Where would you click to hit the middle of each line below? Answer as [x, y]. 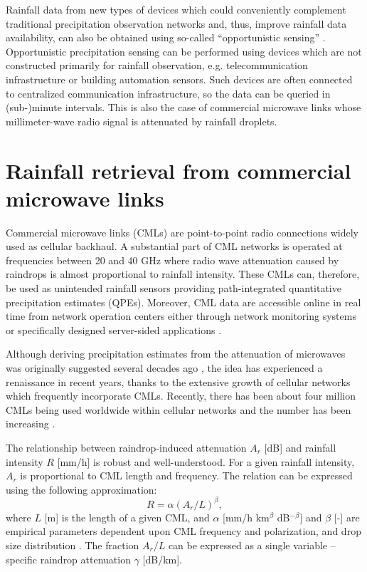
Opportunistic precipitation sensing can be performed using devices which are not [184, 51]
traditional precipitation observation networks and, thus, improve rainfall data [176, 23]
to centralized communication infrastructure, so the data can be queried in [168, 93]
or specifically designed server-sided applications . [114, 329]
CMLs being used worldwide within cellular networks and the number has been [179, 409]
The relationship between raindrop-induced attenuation [126, 447]
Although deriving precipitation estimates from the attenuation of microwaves [176, 354]
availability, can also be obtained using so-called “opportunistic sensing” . [166, 37]
